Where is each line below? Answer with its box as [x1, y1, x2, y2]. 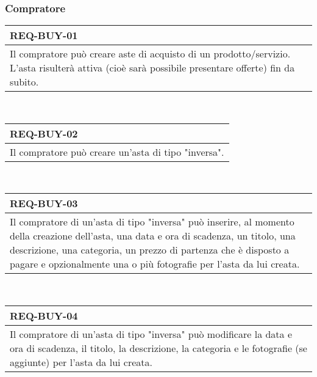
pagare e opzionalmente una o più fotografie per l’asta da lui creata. [10, 257, 300, 271]
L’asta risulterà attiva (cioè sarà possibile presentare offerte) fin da [10, 60, 295, 75]
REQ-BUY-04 [10, 309, 78, 323]
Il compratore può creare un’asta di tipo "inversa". [10, 144, 224, 159]
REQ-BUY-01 [10, 28, 78, 43]
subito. [10, 75, 39, 89]
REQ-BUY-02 [10, 126, 78, 141]
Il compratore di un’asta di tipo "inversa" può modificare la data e [10, 327, 293, 341]
